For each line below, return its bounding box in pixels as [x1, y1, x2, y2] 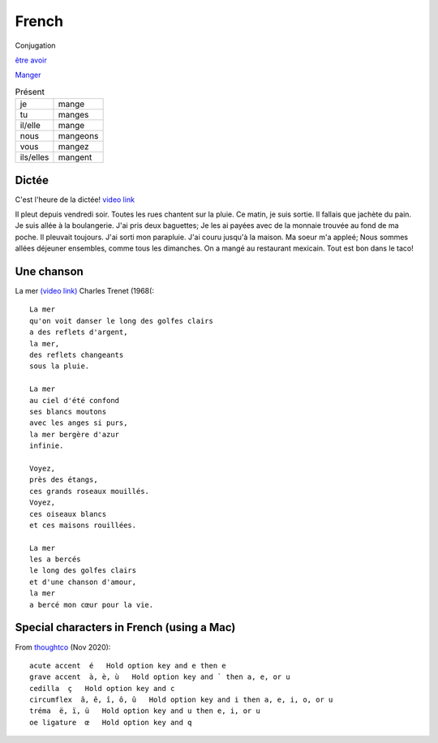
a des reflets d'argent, [29, 328, 128, 337]
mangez [58, 141, 89, 152]
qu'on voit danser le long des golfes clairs [29, 316, 214, 325]
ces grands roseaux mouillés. [29, 487, 150, 496]
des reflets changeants [29, 350, 124, 360]
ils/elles [19, 152, 49, 163]
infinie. [29, 441, 64, 450]
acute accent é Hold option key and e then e [29, 661, 226, 670]
